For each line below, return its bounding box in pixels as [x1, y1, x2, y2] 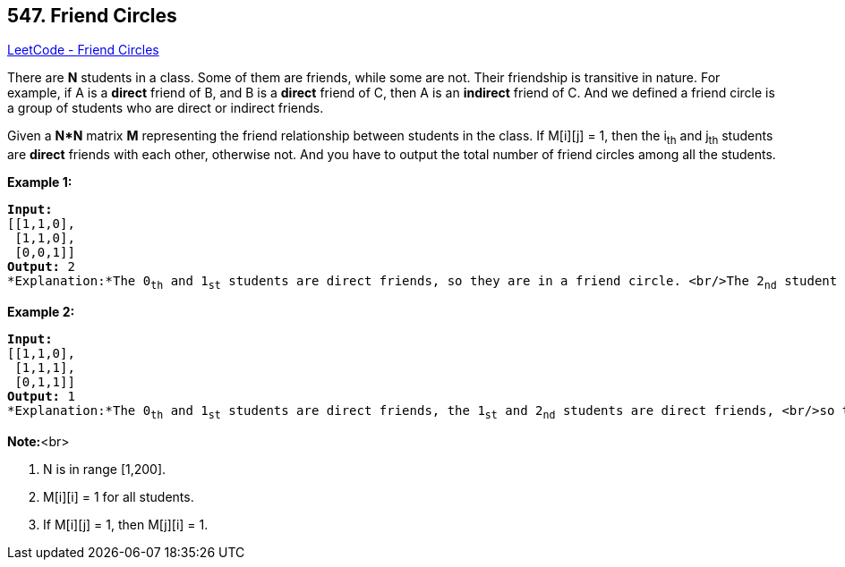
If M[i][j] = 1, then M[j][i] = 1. [43, 516, 209, 532]
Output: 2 [7, 259, 75, 275]
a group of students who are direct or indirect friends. [7, 100, 324, 116]
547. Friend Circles [7, 4, 177, 27]
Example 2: [7, 304, 75, 320]
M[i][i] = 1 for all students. [43, 488, 194, 504]
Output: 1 [7, 389, 75, 404]
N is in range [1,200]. [43, 461, 166, 477]
